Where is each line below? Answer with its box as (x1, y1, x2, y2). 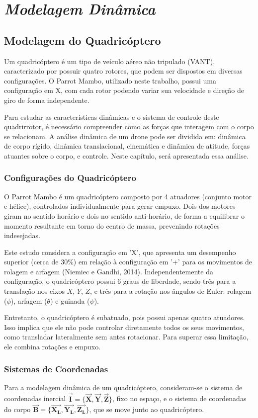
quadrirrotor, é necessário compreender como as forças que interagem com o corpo (4, 121, 254, 132)
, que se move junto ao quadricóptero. (89, 404, 204, 415)
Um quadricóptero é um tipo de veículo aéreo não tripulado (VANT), (4, 56, 215, 66)
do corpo (4, 404, 31, 415)
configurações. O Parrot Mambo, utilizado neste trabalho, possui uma (4, 75, 216, 85)
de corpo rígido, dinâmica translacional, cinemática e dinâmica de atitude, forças (4, 141, 250, 151)
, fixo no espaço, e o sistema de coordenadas (112, 393, 247, 404)
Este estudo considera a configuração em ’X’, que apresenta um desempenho (4, 247, 236, 257)
